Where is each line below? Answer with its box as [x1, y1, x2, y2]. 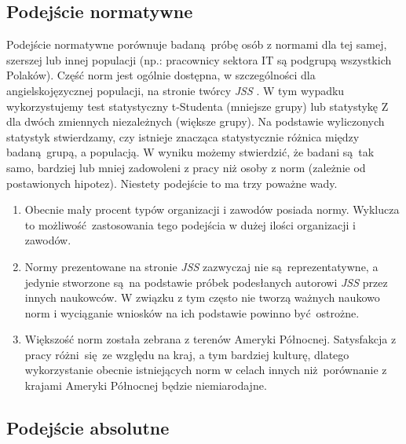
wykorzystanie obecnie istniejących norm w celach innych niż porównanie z [24, 361, 387, 378]
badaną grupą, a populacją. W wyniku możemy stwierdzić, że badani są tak [6, 144, 375, 160]
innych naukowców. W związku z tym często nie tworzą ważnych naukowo [24, 289, 380, 306]
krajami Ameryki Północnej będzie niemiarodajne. [24, 377, 267, 394]
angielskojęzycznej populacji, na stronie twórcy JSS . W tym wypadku [6, 82, 345, 98]
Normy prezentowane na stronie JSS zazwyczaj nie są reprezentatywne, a [24, 258, 379, 274]
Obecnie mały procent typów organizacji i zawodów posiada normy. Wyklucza [24, 201, 400, 218]
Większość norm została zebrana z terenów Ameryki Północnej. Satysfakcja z [24, 331, 397, 347]
